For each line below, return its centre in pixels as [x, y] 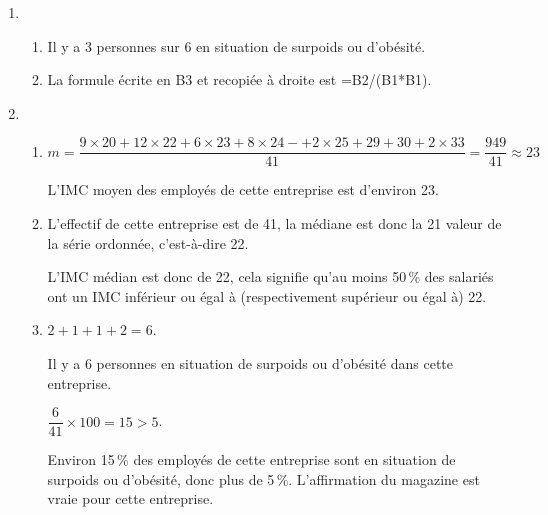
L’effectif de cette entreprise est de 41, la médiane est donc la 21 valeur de [274, 223]
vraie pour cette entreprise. [130, 498]
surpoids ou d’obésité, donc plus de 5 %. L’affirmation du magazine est [263, 478]
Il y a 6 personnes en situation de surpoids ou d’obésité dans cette [250, 363]
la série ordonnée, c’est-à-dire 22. [148, 242]
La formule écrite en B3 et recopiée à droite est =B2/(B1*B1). [239, 79]
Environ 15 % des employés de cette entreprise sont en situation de [251, 459]
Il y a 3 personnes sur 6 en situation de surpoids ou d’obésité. [236, 45]
